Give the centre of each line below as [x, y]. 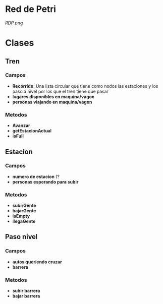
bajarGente [24, 211]
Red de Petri [30, 9]
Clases [20, 43]
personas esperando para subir [45, 182]
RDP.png [14, 23]
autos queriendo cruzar [37, 262]
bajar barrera [26, 296]
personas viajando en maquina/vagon [52, 102]
